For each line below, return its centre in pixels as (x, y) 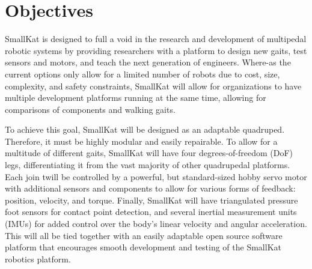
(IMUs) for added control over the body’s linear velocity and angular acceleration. (156, 224)
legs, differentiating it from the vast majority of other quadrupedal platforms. (148, 165)
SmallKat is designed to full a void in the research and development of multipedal (156, 39)
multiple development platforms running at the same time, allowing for (136, 98)
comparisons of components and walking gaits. (90, 109)
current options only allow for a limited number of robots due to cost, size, (142, 74)
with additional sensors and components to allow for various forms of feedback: (150, 188)
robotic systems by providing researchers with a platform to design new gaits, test (156, 50)
